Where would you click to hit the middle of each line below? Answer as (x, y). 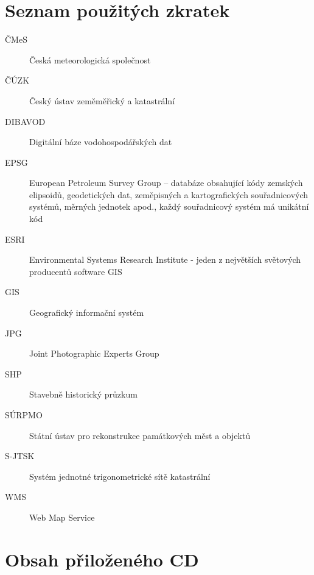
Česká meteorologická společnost (90, 59)
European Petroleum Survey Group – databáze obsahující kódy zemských (166, 183)
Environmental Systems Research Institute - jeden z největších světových (165, 259)
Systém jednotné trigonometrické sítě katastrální (120, 476)
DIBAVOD (25, 121)
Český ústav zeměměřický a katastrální (102, 100)
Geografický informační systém (87, 312)
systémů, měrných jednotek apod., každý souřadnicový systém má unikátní (169, 206)
